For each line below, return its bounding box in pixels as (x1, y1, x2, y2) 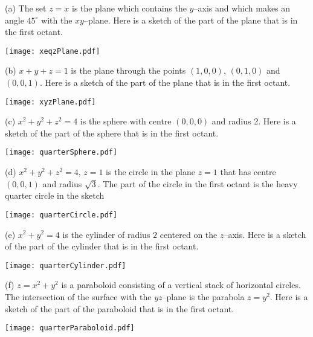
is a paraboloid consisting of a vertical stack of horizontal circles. (61, 278, 301, 291)
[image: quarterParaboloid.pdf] (5, 324, 135, 333)
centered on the (160, 228, 218, 240)
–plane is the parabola (162, 290, 245, 303)
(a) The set (5, 2, 47, 14)
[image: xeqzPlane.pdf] (5, 47, 100, 56)
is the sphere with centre (80, 115, 172, 127)
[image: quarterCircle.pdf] (5, 210, 118, 219)
